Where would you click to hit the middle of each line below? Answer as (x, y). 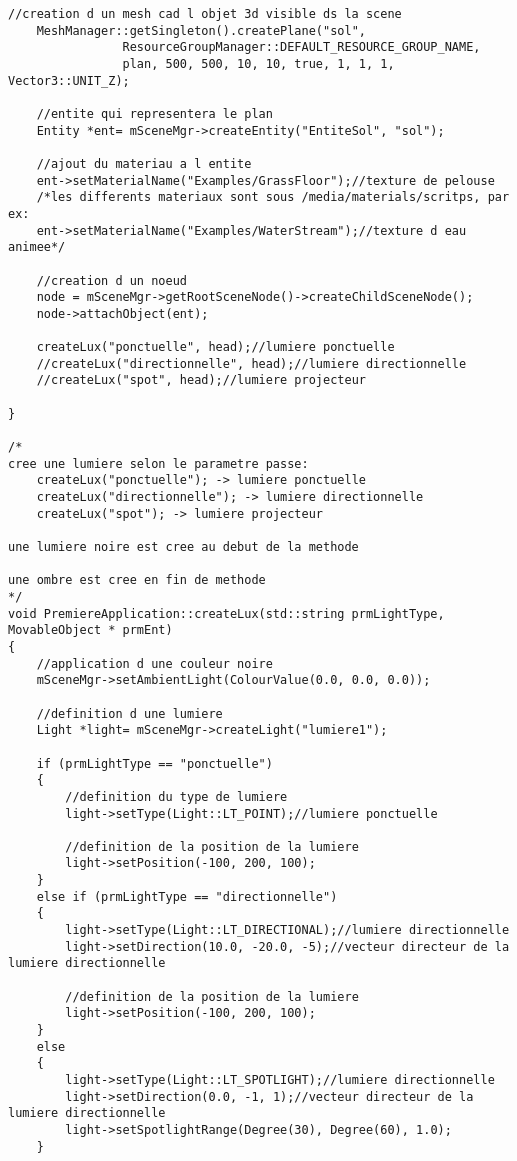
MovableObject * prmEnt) (90, 630)
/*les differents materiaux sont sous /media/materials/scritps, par (273, 197)
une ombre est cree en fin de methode (137, 580)
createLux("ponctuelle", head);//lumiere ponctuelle (215, 347)
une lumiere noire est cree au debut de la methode (183, 547)
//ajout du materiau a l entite (144, 163)
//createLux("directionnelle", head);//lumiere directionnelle (251, 363)
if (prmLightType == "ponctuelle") (154, 763)
